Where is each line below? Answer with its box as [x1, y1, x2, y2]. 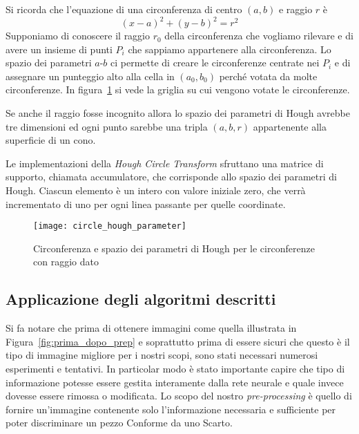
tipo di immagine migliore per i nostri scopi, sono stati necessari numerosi [6, 348, 318, 362]
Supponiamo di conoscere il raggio [6, 28, 151, 43]
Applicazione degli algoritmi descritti [6, 288, 276, 310]
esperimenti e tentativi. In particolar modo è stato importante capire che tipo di [6, 361, 345, 376]
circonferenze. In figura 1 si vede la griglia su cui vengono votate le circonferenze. [6, 82, 350, 97]
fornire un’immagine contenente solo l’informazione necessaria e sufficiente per [6, 402, 336, 416]
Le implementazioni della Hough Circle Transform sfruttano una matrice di [6, 155, 324, 170]
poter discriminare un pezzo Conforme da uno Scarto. [6, 415, 233, 430]
